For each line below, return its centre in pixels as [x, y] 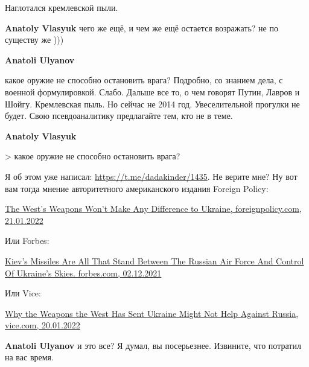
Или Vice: [23, 293]
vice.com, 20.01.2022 [43, 325]
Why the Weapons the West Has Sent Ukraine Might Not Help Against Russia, [152, 313]
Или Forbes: [27, 241]
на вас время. [29, 357]
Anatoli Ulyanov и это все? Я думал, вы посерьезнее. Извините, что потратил [153, 345]
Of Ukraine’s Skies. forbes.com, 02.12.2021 [83, 273]
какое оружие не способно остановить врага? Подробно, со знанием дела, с [144, 80]
